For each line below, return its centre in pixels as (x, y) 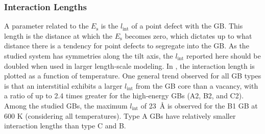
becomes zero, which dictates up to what (188, 35)
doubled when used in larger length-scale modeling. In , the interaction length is (129, 65)
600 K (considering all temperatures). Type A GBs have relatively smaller (120, 115)
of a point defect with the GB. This (187, 26)
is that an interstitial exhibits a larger (63, 85)
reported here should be (224, 56)
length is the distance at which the (58, 35)
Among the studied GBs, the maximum (66, 105)
